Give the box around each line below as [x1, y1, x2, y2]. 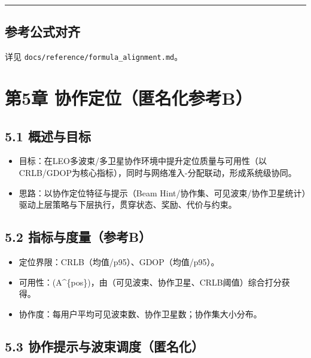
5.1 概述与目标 [5, 126, 91, 145]
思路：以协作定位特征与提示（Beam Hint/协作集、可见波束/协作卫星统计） [19, 186, 306, 199]
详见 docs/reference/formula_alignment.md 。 [5, 50, 183, 63]
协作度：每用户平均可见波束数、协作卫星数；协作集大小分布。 [19, 307, 262, 320]
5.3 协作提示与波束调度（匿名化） [5, 336, 204, 355]
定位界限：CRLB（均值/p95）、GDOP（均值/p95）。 [19, 256, 219, 268]
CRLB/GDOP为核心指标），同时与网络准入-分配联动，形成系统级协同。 [19, 166, 297, 179]
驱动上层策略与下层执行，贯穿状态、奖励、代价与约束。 [19, 198, 237, 211]
